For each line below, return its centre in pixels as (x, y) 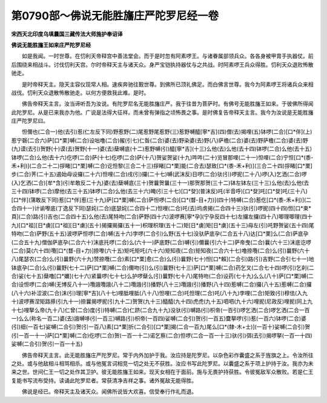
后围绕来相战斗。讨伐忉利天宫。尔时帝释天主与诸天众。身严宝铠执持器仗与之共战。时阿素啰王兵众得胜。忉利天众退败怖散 (162, 64)
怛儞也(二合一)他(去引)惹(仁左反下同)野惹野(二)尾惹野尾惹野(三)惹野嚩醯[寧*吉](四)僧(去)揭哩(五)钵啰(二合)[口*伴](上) (167, 132)
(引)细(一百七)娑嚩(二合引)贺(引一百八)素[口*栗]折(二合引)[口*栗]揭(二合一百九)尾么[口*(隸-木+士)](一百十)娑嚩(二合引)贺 (161, 327)
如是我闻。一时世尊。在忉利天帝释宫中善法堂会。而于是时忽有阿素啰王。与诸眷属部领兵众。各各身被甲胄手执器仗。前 (167, 56)
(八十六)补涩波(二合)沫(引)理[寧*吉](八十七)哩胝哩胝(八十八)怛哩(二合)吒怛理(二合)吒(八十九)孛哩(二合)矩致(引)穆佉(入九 (160, 293)
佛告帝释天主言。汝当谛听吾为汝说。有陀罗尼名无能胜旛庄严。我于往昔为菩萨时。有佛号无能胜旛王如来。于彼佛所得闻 (167, 104)
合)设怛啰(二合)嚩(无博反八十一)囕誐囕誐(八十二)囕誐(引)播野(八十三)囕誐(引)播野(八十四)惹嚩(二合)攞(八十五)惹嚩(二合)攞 (161, 284)
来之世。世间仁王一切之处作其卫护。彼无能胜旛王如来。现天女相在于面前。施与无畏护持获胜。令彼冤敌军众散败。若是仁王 (162, 372)
